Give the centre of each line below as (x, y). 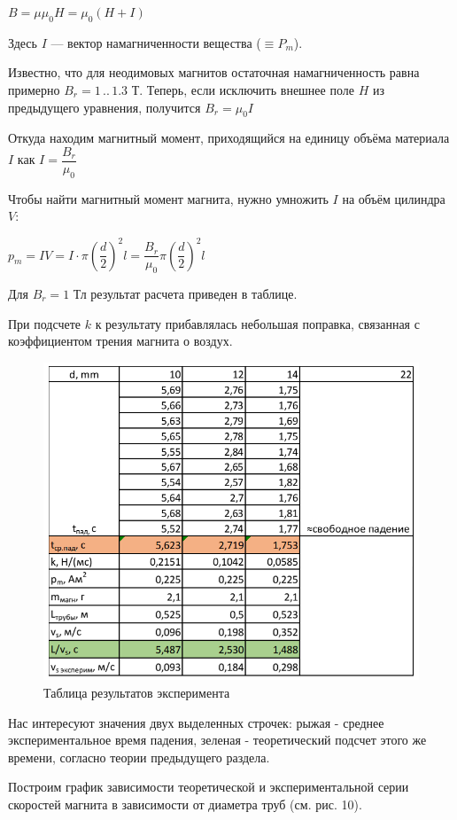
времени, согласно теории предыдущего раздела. (139, 757)
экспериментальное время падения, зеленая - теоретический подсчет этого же (217, 740)
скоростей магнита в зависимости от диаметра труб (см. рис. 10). (185, 804)
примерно (34, 89)
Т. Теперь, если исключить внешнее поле (243, 89)
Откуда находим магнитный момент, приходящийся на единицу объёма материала (229, 138)
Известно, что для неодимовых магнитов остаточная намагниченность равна (214, 72)
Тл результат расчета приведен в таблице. (185, 293)
